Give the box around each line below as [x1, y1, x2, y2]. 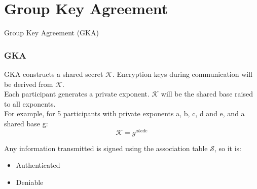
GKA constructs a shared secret [4, 68, 103, 79]
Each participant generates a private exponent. [4, 88, 150, 99]
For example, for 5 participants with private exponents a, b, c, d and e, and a [4, 108, 245, 119]
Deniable [16, 176, 44, 187]
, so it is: [214, 143, 241, 153]
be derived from [4, 78, 53, 89]
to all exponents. [4, 98, 56, 109]
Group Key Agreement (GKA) [4, 27, 99, 38]
